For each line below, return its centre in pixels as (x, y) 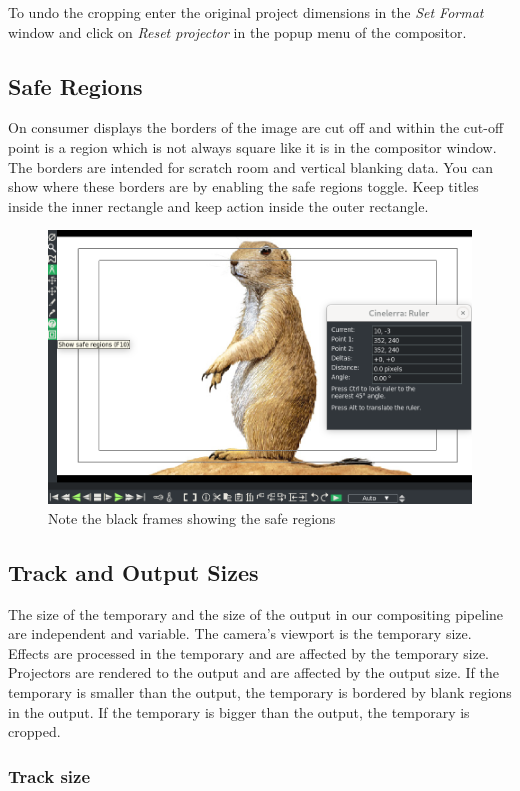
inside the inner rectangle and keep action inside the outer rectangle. (218, 205)
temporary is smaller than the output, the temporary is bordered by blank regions (260, 692)
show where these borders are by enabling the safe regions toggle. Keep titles (243, 186)
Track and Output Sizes (133, 571)
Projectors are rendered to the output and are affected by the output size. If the (253, 672)
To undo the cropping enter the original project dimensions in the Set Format (246, 12)
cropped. (34, 731)
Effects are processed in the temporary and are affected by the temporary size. (248, 652)
